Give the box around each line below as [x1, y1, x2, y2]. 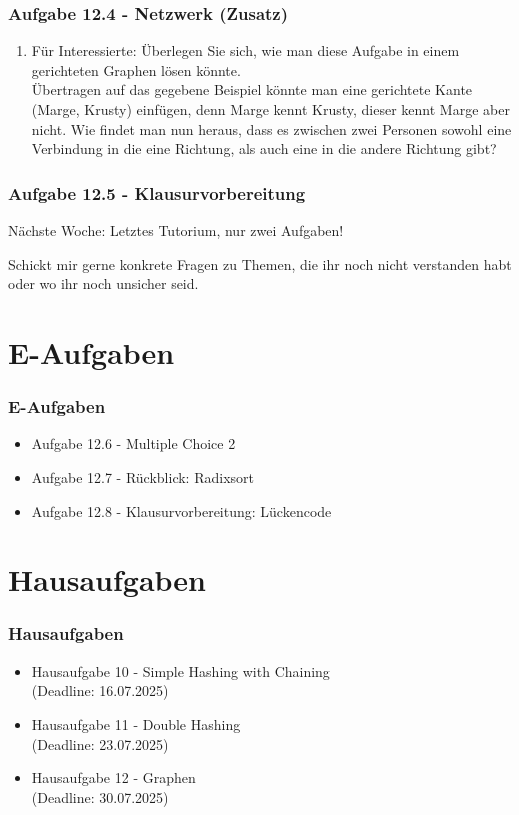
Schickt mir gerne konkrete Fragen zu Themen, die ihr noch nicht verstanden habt [8, 253, 512, 274]
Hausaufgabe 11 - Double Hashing [31, 713, 241, 734]
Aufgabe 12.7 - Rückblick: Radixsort [31, 466, 254, 487]
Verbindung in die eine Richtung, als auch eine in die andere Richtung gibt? [31, 138, 497, 159]
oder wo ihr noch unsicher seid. [8, 273, 199, 294]
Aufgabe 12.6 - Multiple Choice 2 [31, 433, 236, 454]
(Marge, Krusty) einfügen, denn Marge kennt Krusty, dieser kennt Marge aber [31, 99, 510, 119]
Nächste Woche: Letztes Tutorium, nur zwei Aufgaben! [8, 220, 344, 240]
